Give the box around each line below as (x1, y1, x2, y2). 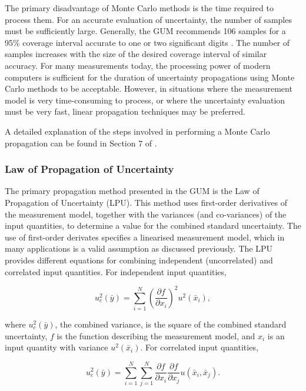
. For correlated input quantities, (140, 341, 258, 353)
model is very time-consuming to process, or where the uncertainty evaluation (5, 93, 285, 106)
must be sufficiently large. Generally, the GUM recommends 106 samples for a (5, 25, 286, 37)
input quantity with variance (5, 341, 108, 353)
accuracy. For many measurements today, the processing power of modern (5, 59, 271, 71)
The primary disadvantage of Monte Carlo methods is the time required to (5, 2, 274, 14)
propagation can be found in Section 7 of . (5, 136, 157, 149)
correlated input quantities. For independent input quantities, (5, 265, 227, 278)
